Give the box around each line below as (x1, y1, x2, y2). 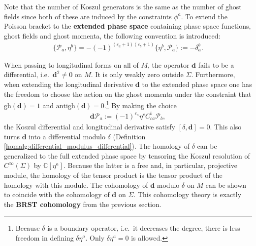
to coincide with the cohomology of (4, 189, 110, 200)
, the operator (147, 59, 190, 70)
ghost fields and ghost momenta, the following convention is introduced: (4, 30, 221, 41)
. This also (210, 122, 242, 131)
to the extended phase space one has (142, 79, 252, 89)
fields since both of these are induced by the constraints (4, 11, 172, 21)
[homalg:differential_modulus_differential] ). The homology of (4, 141, 190, 151)
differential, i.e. (4, 69, 49, 80)
